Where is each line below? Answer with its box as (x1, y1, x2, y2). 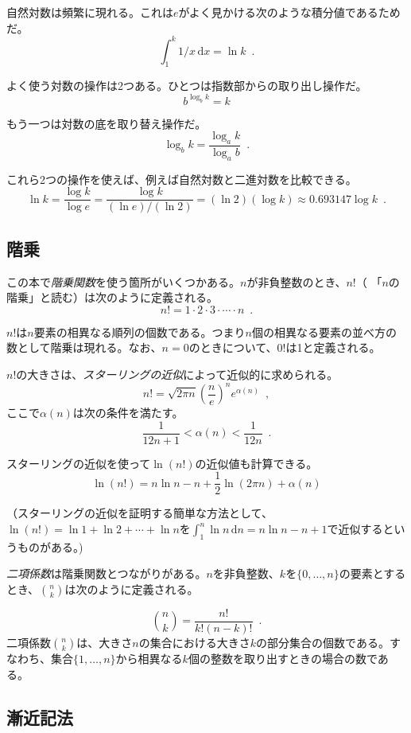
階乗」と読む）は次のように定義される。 (6, 289, 218, 306)
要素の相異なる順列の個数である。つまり (33, 323, 246, 340)
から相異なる (115, 650, 183, 667)
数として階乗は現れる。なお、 (6, 339, 162, 356)
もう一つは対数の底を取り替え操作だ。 (6, 115, 207, 131)
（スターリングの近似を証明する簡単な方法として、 (6, 505, 273, 521)
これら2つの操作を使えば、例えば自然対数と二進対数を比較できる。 (6, 170, 357, 187)
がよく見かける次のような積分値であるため (178, 4, 401, 20)
